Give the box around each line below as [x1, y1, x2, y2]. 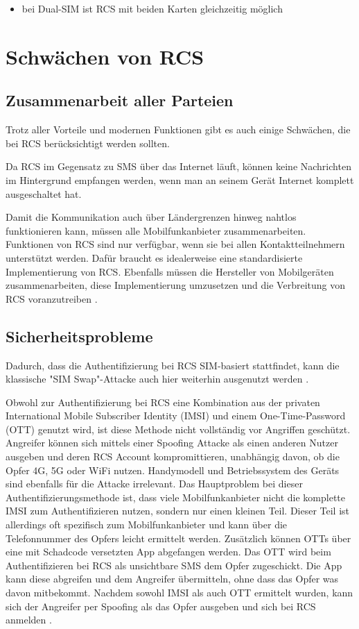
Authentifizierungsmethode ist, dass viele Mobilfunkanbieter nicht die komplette [6, 489, 346, 504]
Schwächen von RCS [6, 42, 204, 70]
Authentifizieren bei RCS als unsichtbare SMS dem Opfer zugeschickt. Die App [6, 557, 342, 572]
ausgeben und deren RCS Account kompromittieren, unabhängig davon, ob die [6, 449, 340, 464]
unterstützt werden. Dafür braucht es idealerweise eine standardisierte [6, 250, 303, 265]
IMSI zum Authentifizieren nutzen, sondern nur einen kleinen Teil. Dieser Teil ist [6, 503, 350, 518]
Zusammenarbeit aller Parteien [6, 90, 234, 111]
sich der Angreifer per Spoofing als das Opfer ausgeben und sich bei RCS [6, 598, 316, 613]
